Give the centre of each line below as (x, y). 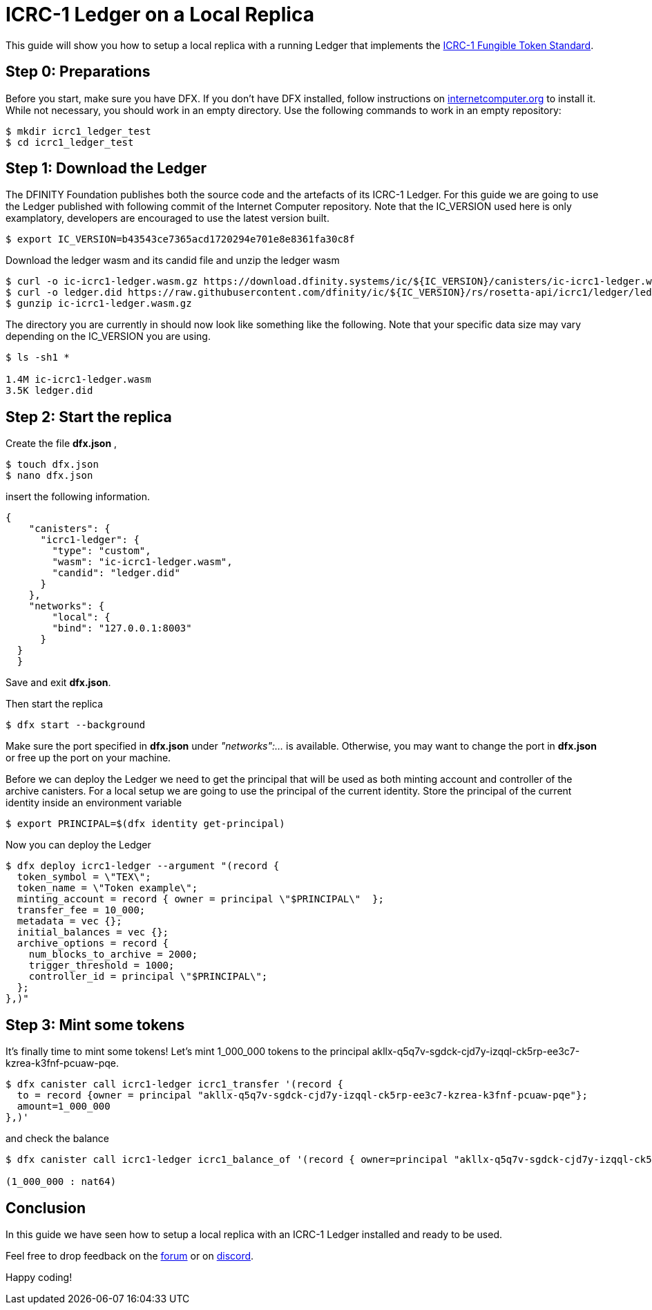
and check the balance (57, 1139)
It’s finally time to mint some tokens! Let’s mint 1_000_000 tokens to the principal (188, 1052)
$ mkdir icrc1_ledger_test (78, 131)
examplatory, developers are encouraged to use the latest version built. (167, 218)
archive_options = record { (93, 943)
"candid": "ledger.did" (116, 573)
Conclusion (46, 1208)
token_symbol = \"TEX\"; (84, 877)
